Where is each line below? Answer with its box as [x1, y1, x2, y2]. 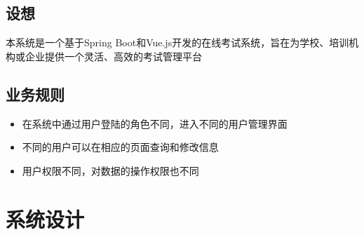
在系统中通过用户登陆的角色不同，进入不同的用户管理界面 [22, 116, 288, 130]
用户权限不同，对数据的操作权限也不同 [22, 163, 199, 177]
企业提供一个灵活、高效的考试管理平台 [25, 48, 202, 63]
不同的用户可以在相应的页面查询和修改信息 [22, 140, 219, 154]
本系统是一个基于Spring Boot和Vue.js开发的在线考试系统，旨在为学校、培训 [6, 35, 349, 50]
